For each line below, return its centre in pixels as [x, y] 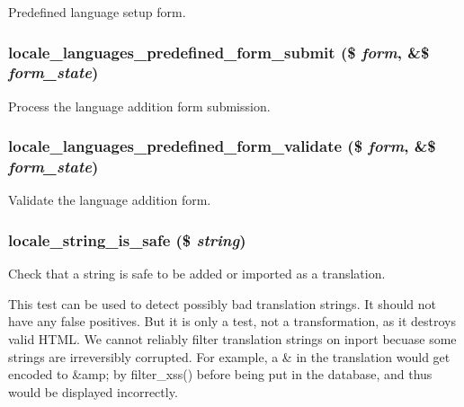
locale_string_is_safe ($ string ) [127, 239]
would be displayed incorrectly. [93, 391]
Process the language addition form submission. [139, 106]
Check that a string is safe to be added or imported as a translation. [197, 274]
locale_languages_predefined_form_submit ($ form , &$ [219, 52]
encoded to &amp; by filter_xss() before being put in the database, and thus [220, 374]
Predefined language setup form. [97, 12]
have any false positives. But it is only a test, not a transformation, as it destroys [232, 321]
